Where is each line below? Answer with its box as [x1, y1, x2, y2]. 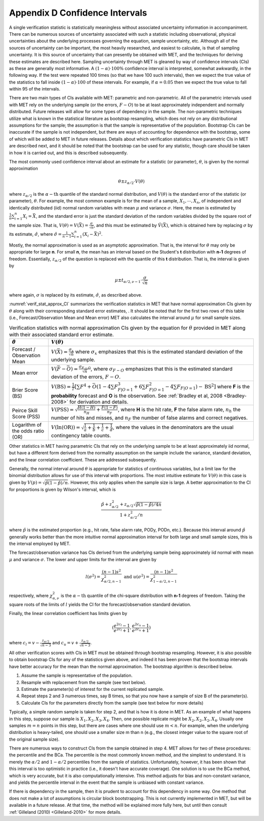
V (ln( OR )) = [51, 424, 81, 431]
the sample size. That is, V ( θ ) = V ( [9, 222, 79, 228]
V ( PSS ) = [51, 406, 74, 413]
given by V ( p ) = [9, 479, 42, 485]
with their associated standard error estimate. [9, 331, 114, 338]
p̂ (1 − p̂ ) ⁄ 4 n [135, 502, 162, 507]
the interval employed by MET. [9, 541, 71, 547]
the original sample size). [9, 736, 60, 742]
